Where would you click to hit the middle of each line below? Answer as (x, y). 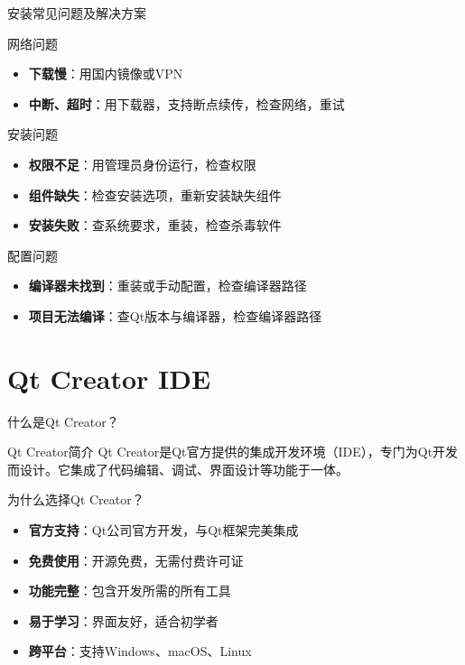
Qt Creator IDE (109, 378)
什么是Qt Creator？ (63, 421)
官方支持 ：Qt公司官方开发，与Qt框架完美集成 (163, 530)
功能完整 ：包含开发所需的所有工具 (130, 591)
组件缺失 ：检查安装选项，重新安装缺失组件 (155, 194)
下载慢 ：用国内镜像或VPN (106, 74)
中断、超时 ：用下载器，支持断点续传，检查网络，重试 (186, 103)
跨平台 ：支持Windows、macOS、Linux (140, 651)
